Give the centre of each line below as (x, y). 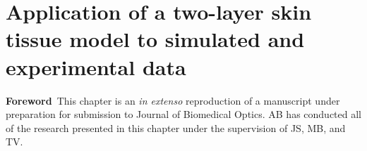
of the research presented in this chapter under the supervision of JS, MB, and (176, 127)
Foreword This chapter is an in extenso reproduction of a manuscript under (173, 100)
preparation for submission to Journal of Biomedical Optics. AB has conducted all (183, 114)
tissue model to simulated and (155, 39)
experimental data (96, 66)
